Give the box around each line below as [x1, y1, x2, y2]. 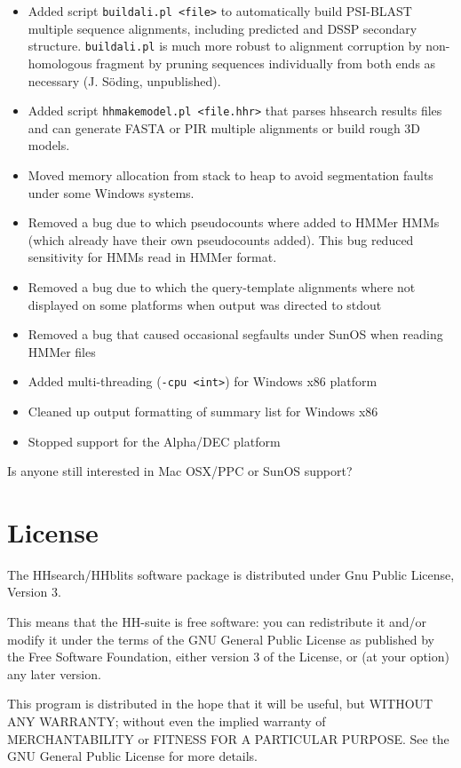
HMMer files [28, 342, 96, 360]
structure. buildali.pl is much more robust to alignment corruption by [28, 36, 422, 55]
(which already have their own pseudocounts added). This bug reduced [28, 230, 414, 249]
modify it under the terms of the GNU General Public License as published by [7, 629, 434, 648]
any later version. [7, 664, 101, 683]
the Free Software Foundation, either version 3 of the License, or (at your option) [7, 647, 449, 666]
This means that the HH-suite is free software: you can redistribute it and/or [7, 613, 426, 631]
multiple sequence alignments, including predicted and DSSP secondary [28, 19, 417, 37]
